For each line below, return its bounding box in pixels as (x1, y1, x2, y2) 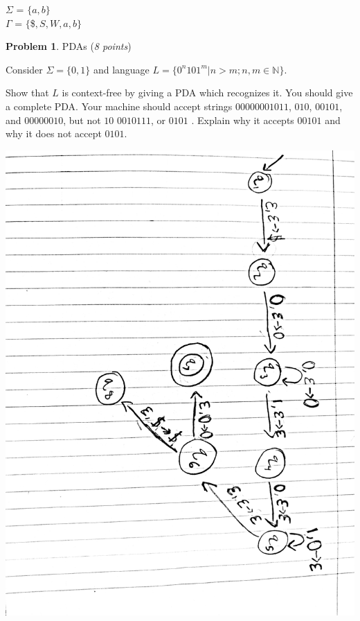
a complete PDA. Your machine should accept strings (6, 98, 233, 113)
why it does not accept (6, 126, 102, 141)
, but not (63, 112, 101, 127)
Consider (6, 62, 43, 76)
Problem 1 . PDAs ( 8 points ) (6, 39, 132, 53)
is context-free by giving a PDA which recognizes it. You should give (62, 85, 353, 100)
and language (93, 62, 150, 76)
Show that (6, 85, 49, 100)
